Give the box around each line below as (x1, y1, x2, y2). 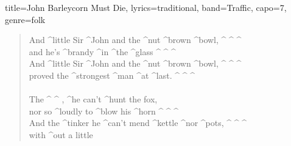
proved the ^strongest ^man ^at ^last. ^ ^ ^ (29, 68, 195, 81)
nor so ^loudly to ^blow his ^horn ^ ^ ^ (29, 104, 179, 117)
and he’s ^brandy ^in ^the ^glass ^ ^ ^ (29, 45, 176, 58)
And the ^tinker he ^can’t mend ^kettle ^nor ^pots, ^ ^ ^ (29, 116, 247, 129)
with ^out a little (29, 128, 93, 141)
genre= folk (5, 13, 46, 25)
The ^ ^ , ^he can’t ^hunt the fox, (29, 93, 158, 105)
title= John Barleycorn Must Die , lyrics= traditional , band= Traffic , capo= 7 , (5, 1, 287, 13)
